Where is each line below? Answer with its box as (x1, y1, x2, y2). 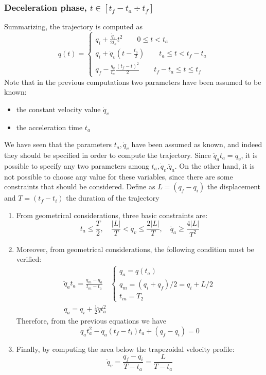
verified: (16, 254, 42, 264)
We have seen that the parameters (4, 139, 112, 150)
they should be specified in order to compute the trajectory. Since (4, 149, 211, 160)
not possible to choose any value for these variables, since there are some (4, 171, 233, 182)
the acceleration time (16, 121, 83, 132)
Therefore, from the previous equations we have (16, 315, 166, 326)
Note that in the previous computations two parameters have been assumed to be (4, 76, 261, 87)
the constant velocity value (16, 103, 101, 114)
